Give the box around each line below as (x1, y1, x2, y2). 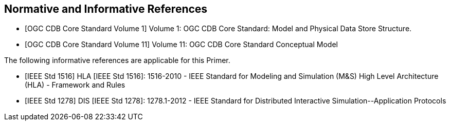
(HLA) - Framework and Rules (25, 80, 125, 90)
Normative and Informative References (4, 3, 208, 15)
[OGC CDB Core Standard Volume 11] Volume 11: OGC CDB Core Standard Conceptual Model (25, 40, 338, 49)
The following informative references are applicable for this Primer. (4, 56, 230, 65)
